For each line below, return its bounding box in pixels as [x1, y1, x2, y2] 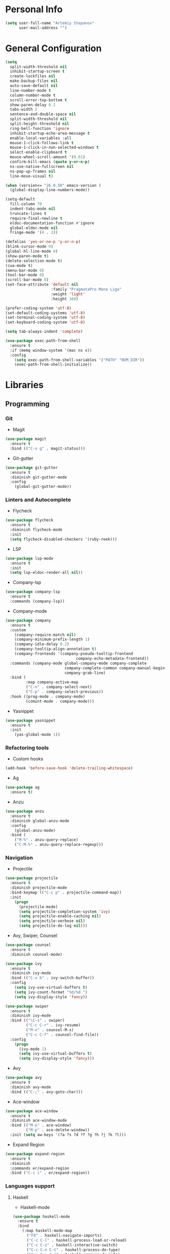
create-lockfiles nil [10, 74, 56, 79]
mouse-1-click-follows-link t [10, 140, 74, 145]
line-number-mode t [10, 88, 51, 93]
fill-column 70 [10, 201, 42, 207]
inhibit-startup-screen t [10, 69, 65, 74]
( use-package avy [5, 1075, 42, 1080]
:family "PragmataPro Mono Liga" [50, 287, 122, 292]
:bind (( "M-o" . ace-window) [10, 1123, 72, 1128]
